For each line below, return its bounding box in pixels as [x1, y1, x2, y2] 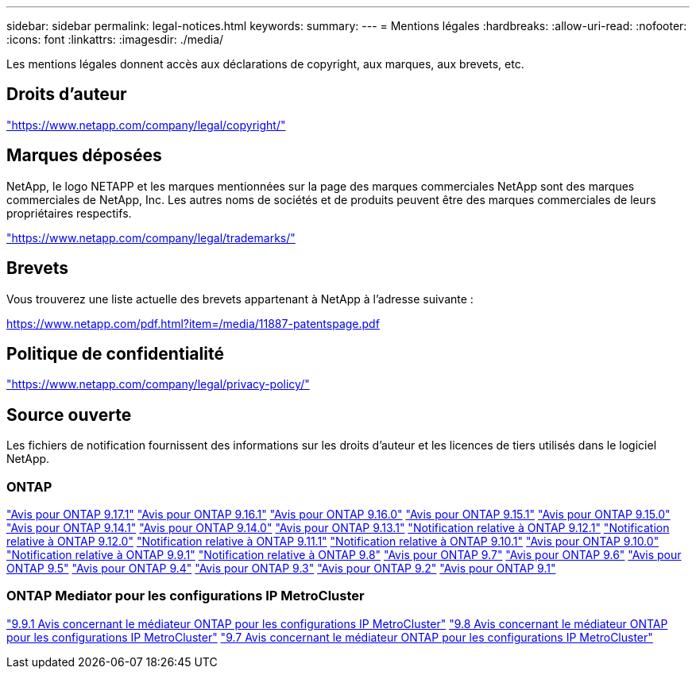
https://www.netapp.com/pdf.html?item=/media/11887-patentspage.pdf [6, 316, 380, 330]
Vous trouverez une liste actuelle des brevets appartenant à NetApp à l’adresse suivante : [6, 291, 474, 306]
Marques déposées [6, 145, 162, 166]
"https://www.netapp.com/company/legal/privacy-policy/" [6, 377, 310, 391]
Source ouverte [6, 404, 132, 425]
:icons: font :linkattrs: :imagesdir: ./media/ [6, 33, 224, 46]
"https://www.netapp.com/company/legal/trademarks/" [6, 230, 296, 245]
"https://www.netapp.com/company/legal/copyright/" [6, 118, 286, 132]
